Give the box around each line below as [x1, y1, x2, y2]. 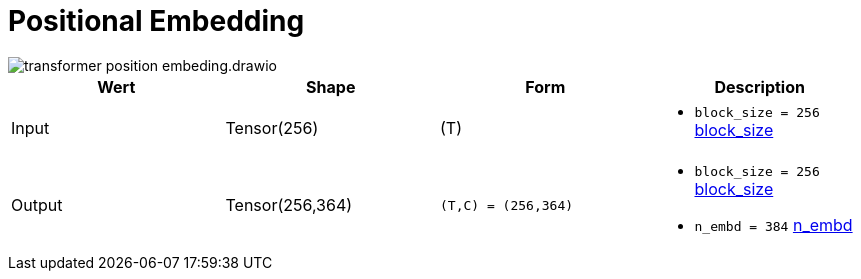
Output [11, 195, 63, 216]
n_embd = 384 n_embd [694, 214, 853, 235]
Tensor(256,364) [225, 195, 353, 216]
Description [714, 76, 805, 97]
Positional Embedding [8, 4, 305, 38]
